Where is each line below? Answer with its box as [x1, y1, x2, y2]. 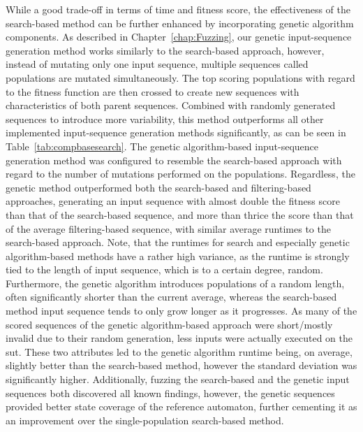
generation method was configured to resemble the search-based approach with [6, 152, 342, 167]
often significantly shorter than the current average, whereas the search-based [6, 289, 337, 304]
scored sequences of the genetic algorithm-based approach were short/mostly [6, 317, 333, 331]
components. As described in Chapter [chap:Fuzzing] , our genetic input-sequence [6, 29, 352, 44]
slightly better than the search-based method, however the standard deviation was [6, 358, 357, 373]
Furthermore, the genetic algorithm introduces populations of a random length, [6, 275, 345, 290]
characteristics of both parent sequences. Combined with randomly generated [6, 98, 336, 113]
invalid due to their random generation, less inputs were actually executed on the [6, 331, 353, 345]
